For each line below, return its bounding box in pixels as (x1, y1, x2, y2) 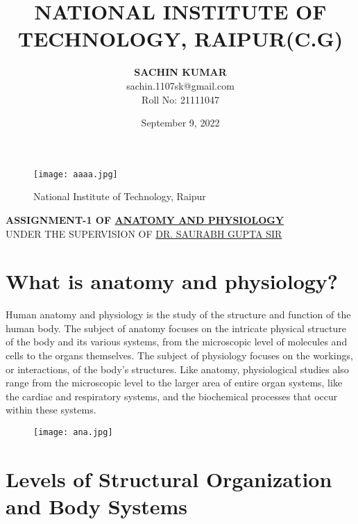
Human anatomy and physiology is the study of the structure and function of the (6, 307, 351, 322)
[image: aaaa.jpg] (33, 169, 118, 179)
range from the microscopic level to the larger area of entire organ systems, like (6, 375, 343, 390)
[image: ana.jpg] (33, 427, 113, 437)
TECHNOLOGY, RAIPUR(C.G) (17, 24, 343, 53)
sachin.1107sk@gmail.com (126, 78, 235, 92)
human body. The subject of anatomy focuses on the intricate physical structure (6, 320, 346, 335)
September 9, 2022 (141, 115, 220, 130)
